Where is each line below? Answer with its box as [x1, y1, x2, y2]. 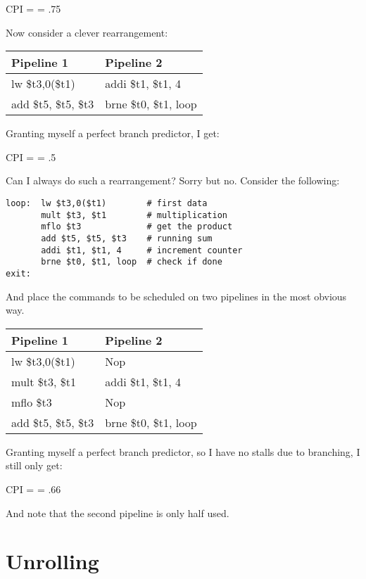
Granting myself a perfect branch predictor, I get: [6, 126, 220, 141]
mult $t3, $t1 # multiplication [41, 210, 227, 220]
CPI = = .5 [6, 149, 56, 164]
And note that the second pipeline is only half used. [6, 505, 229, 520]
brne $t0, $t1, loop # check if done [41, 257, 222, 267]
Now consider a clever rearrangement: [6, 25, 168, 39]
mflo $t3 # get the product [41, 222, 233, 232]
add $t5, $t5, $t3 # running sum [41, 233, 213, 243]
